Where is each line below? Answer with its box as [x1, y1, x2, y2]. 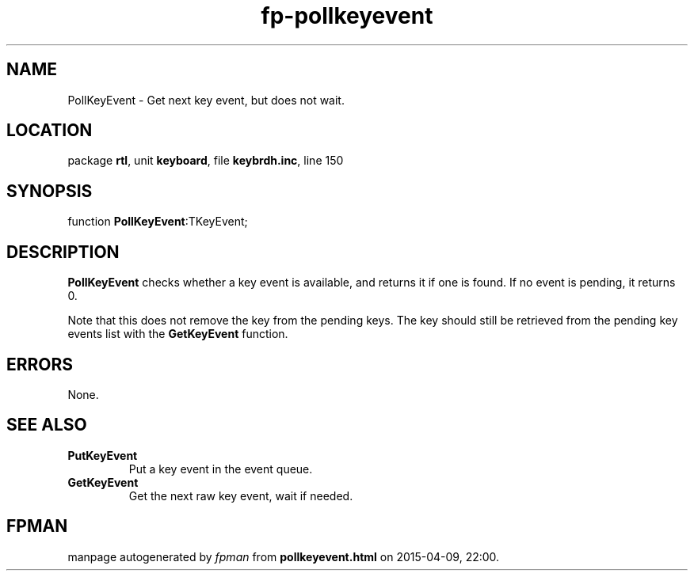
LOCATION [6, 120, 93, 141]
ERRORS [6, 354, 74, 374]
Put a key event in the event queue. [128, 461, 313, 476]
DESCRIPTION [6, 241, 120, 262]
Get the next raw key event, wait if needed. [128, 488, 353, 503]
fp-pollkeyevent [261, 2, 433, 29]
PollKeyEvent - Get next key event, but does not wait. [67, 93, 345, 107]
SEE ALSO [6, 415, 87, 435]
